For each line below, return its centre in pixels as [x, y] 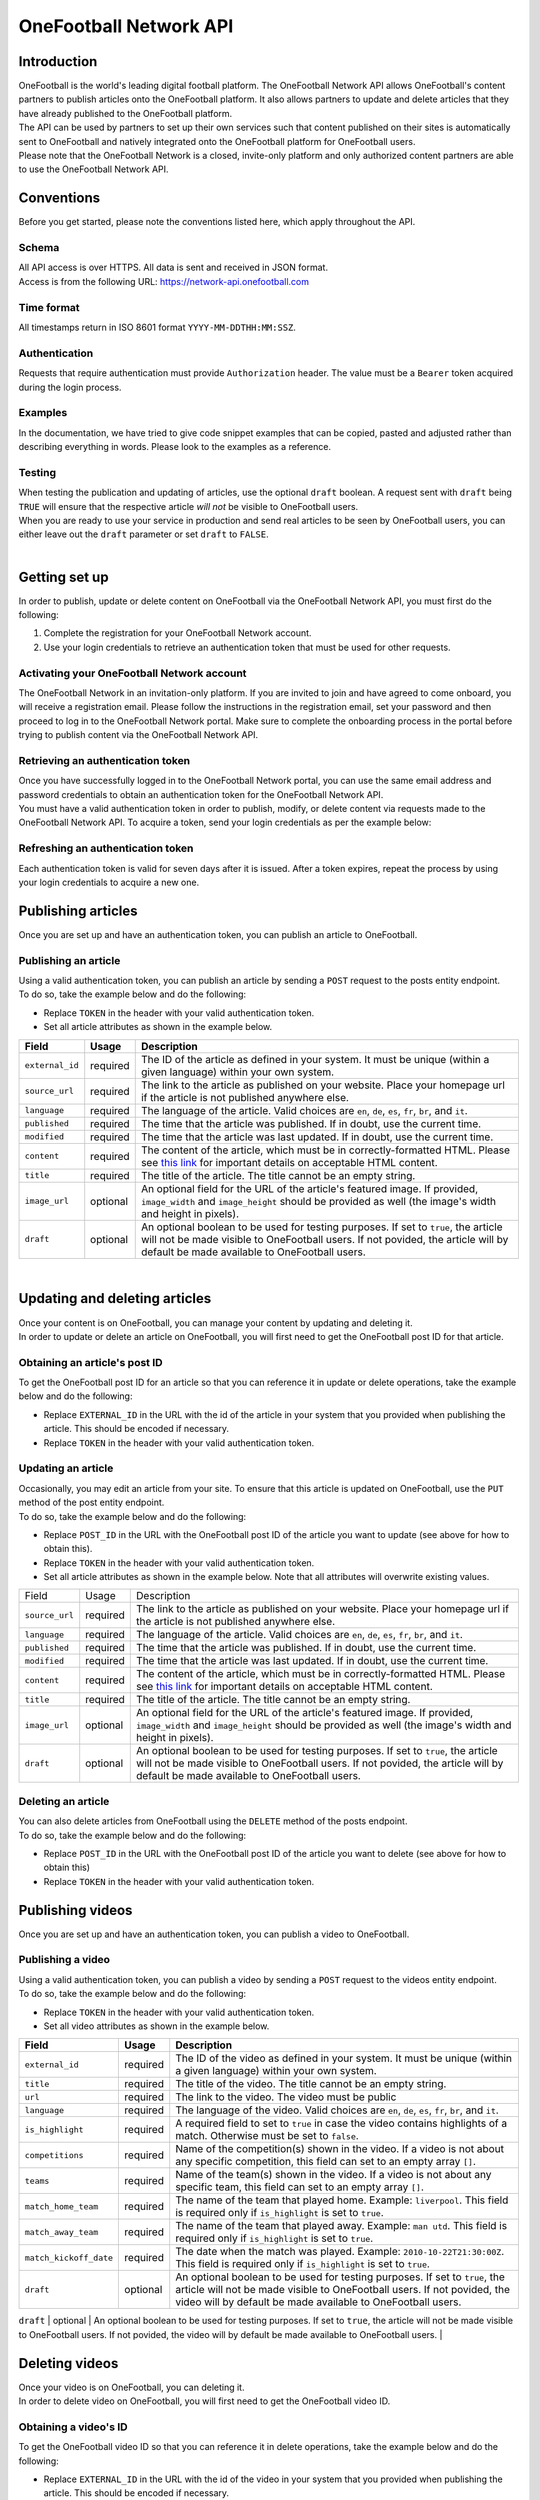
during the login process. [70, 387]
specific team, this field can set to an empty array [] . [299, 2187]
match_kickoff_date [69, 2257]
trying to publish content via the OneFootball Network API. [138, 735]
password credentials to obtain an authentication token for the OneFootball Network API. [201, 794]
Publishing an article [69, 960]
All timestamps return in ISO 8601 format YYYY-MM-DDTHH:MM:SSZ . [157, 327]
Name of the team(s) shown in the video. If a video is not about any [333, 2175]
